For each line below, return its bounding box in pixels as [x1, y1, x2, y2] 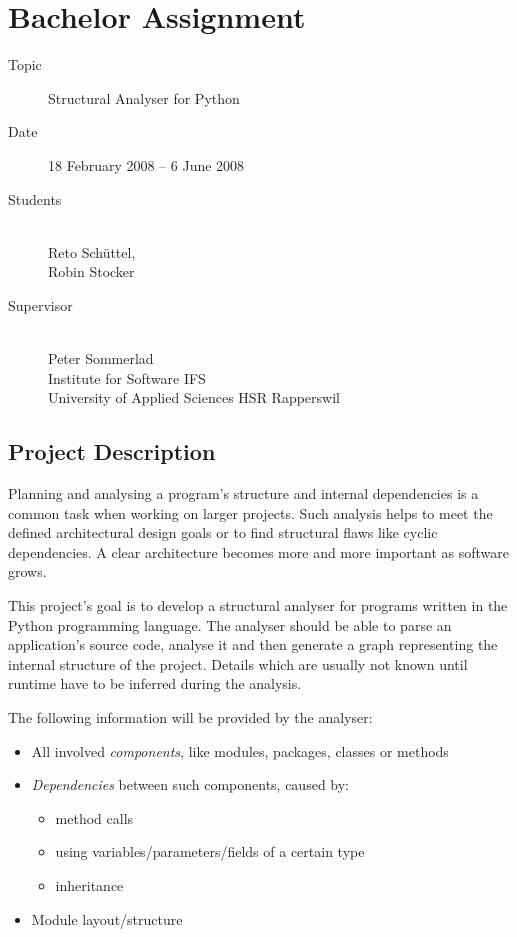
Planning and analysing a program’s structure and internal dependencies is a [8, 483, 479, 504]
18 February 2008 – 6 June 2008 [48, 154, 245, 175]
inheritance [55, 874, 124, 895]
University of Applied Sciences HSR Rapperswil [48, 387, 340, 408]
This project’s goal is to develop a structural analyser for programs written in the [8, 595, 508, 616]
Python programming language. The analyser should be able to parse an [8, 614, 452, 635]
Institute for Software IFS [48, 367, 206, 388]
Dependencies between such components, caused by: [31, 774, 350, 795]
